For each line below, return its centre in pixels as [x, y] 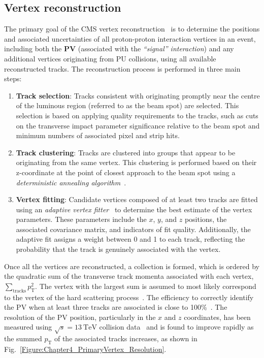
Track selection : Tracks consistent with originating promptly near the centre [138, 95]
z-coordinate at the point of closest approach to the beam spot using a [126, 172]
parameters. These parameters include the [81, 219]
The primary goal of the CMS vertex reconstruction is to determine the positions [132, 29]
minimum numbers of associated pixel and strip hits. [98, 135]
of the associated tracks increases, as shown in [126, 338]
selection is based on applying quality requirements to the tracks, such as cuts [137, 115]
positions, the [206, 219]
